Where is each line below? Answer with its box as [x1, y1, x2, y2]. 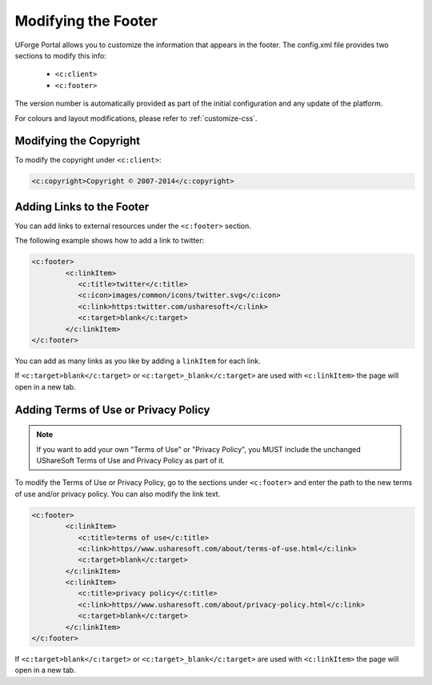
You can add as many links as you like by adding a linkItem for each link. [14, 356, 262, 366]
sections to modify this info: [14, 50, 107, 60]
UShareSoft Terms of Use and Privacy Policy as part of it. [36, 455, 226, 465]
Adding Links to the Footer [14, 200, 150, 214]
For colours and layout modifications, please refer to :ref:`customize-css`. [14, 113, 258, 123]
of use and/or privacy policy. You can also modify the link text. [14, 489, 221, 499]
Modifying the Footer [14, 12, 158, 30]
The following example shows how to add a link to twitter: [14, 236, 205, 246]
